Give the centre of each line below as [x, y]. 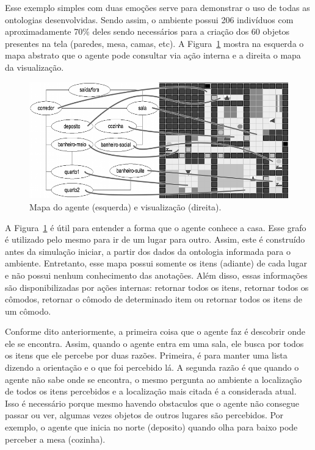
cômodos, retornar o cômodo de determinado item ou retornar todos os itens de [154, 299]
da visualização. [34, 67]
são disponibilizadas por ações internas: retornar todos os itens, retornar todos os [157, 287]
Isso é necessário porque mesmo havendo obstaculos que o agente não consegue [152, 403]
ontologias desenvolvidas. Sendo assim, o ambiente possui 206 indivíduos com [149, 19]
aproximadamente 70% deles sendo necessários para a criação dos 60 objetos [147, 31]
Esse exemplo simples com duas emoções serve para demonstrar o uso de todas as [157, 7]
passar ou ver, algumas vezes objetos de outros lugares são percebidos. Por [144, 415]
